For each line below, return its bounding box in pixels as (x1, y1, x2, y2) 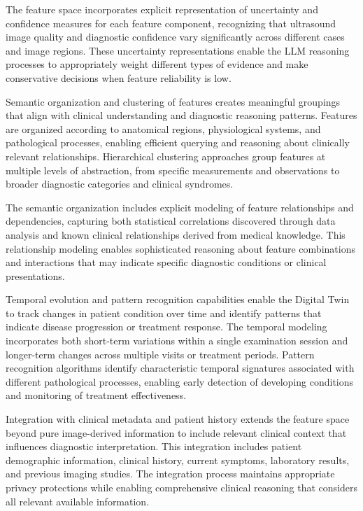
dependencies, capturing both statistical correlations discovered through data (6, 213, 336, 228)
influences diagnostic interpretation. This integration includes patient (6, 439, 302, 454)
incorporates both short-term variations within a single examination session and (6, 333, 348, 348)
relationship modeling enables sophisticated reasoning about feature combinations (6, 241, 355, 255)
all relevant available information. (6, 493, 150, 508)
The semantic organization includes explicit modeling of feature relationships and (6, 199, 354, 214)
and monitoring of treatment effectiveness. (6, 388, 187, 402)
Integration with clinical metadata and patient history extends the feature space (6, 412, 350, 426)
